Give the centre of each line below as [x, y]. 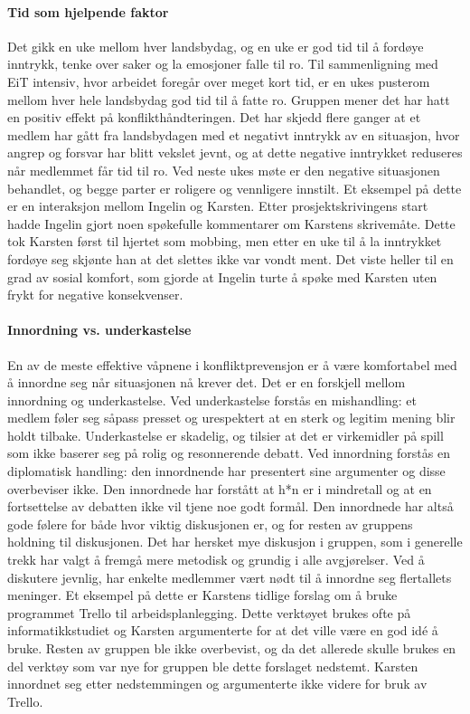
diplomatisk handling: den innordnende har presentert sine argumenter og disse [226, 471]
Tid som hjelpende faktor [88, 11]
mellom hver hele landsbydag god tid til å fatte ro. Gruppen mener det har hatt [229, 99]
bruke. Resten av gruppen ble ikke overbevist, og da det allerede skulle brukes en [232, 648]
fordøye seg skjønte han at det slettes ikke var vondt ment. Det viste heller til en [230, 258]
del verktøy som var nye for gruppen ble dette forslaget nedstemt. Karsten [213, 666]
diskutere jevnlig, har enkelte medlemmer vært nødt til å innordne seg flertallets [230, 577]
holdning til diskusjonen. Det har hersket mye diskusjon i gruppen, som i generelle [235, 542]
